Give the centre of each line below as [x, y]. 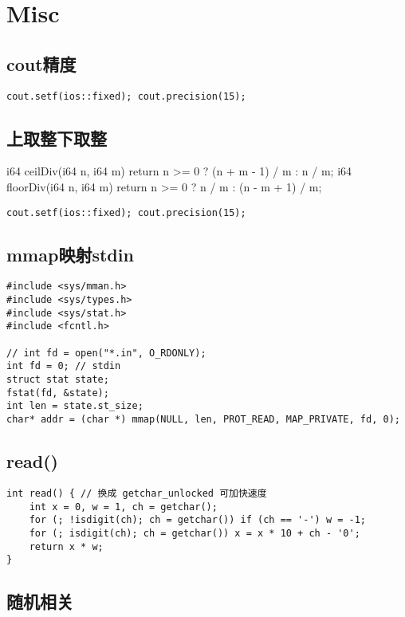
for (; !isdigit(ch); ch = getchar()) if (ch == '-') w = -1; [198, 520]
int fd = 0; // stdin [64, 366]
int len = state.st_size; [75, 406]
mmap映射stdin [70, 254]
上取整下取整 [57, 138]
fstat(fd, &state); [58, 393]
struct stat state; [58, 380]
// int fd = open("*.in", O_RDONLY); [106, 353]
